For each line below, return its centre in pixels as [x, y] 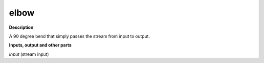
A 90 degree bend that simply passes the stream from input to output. [79, 36]
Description [21, 27]
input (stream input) [29, 54]
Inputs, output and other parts [40, 45]
